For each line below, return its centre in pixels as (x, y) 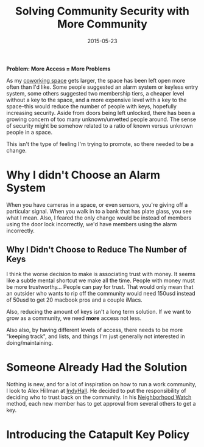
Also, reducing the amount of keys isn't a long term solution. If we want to (99, 311)
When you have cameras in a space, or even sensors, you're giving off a (97, 204)
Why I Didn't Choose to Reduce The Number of (97, 250)
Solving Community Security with (102, 11)
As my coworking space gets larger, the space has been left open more (96, 80)
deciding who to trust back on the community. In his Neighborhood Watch (99, 397)
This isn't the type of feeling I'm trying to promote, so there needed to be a (100, 144)
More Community (102, 24)
